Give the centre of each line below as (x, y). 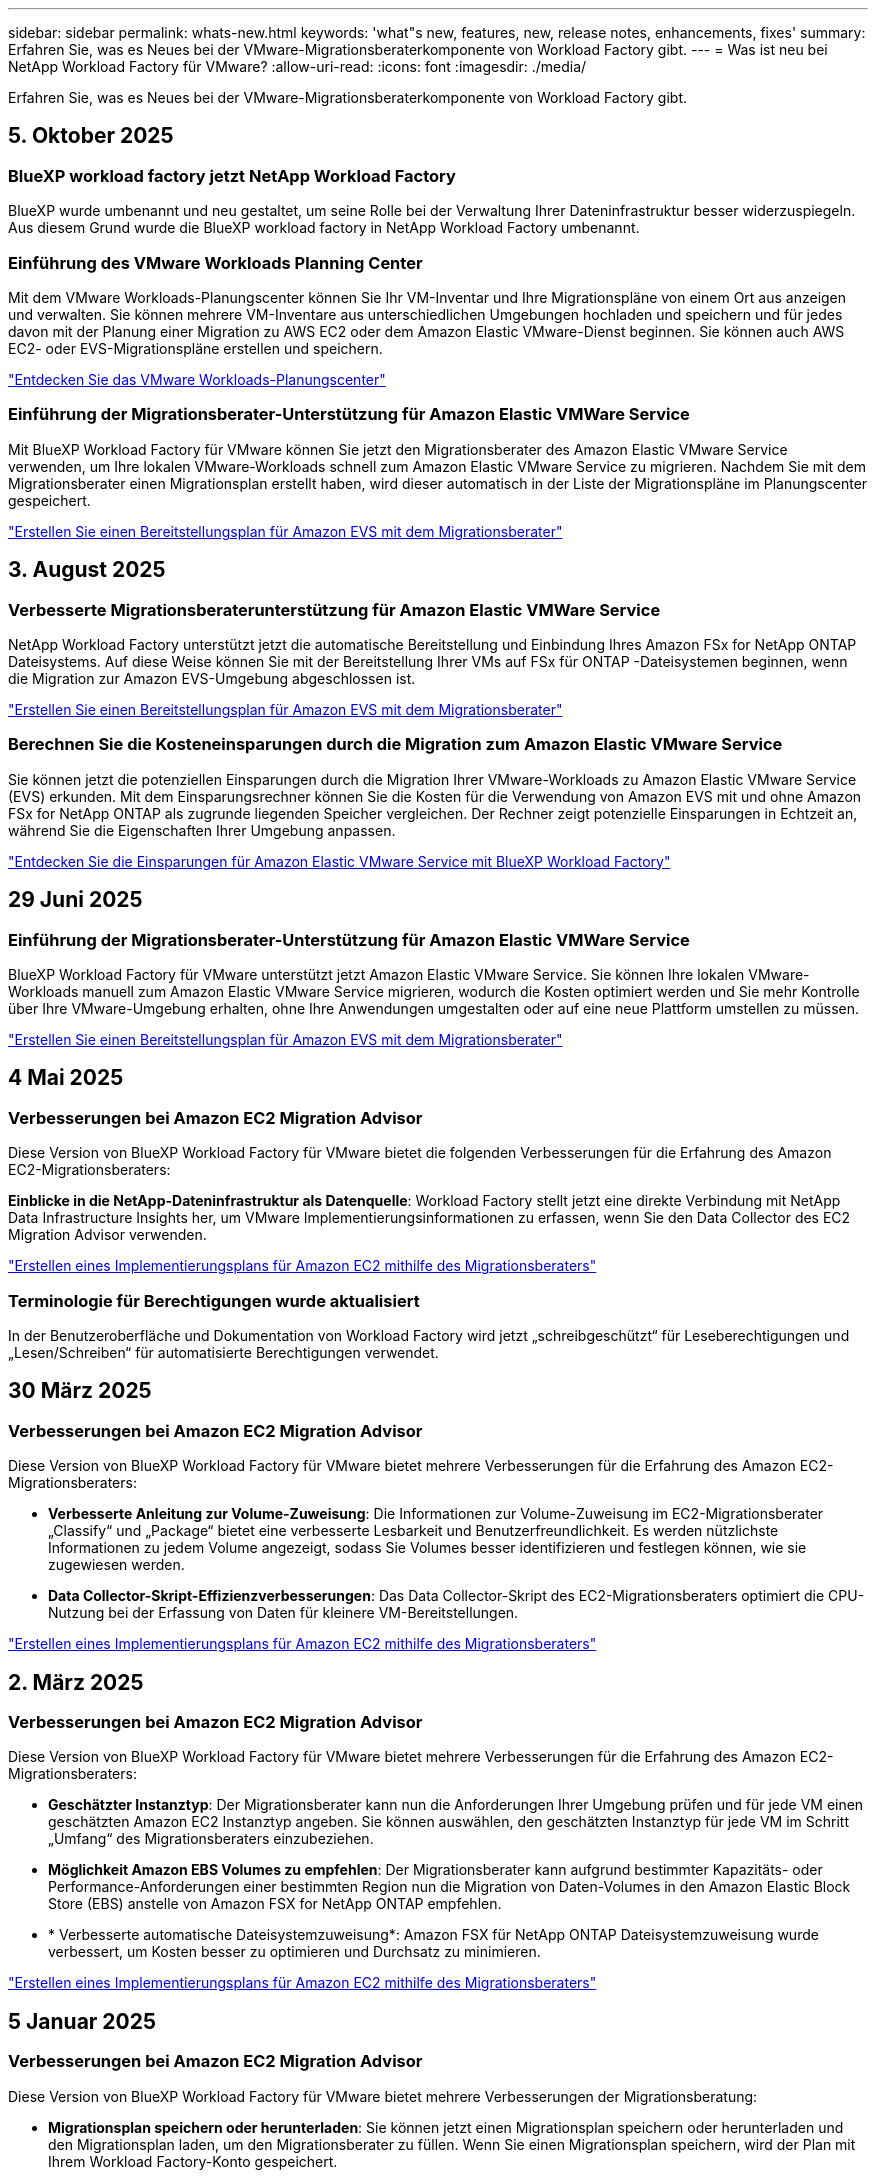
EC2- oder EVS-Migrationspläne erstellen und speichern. (195, 348)
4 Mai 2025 (66, 1078)
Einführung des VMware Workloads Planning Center (215, 262)
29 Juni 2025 (75, 900)
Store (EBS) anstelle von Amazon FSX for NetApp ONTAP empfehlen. (275, 1904)
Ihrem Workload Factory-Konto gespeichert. (193, 2161)
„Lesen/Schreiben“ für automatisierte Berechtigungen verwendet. (223, 1352)
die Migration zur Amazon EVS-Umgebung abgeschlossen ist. (212, 678)
